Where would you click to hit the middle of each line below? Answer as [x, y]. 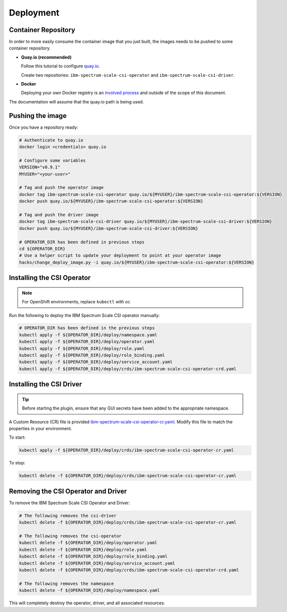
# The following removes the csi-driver [68, 515]
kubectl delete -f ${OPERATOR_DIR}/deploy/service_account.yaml [97, 563]
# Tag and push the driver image [59, 215]
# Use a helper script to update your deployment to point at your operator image [120, 256]
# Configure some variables [52, 160]
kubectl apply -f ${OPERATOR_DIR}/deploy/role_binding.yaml [92, 355]
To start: [17, 437]
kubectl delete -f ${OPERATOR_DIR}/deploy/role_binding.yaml [93, 556]
